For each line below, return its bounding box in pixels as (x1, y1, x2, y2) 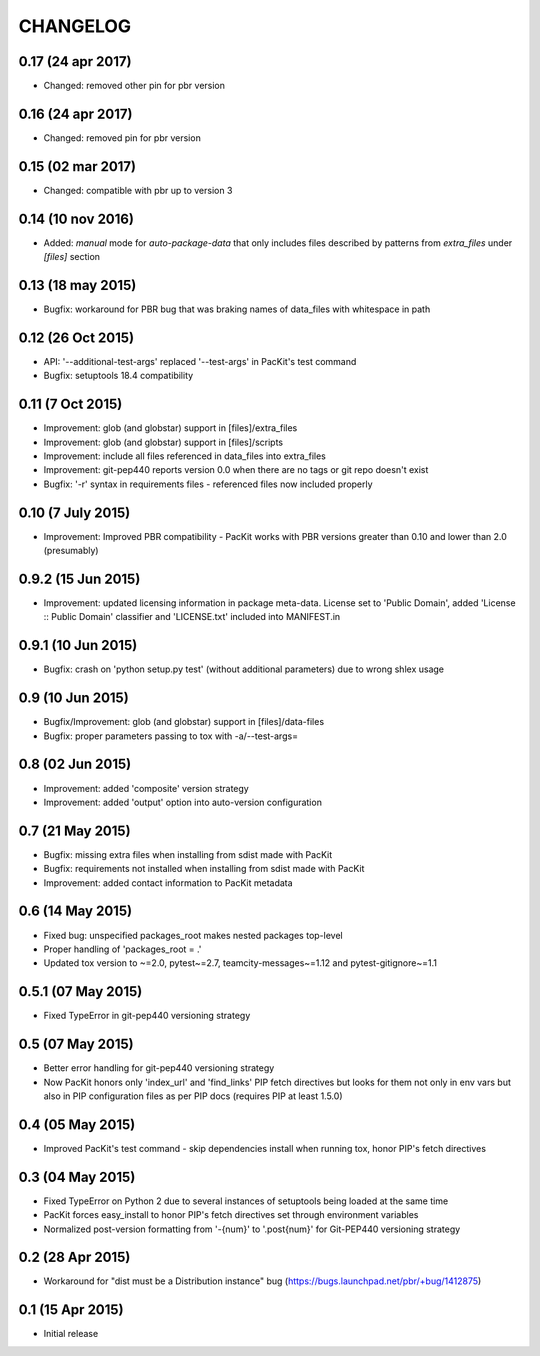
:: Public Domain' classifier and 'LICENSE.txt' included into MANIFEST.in (43, 611, 341, 623)
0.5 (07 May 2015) (18, 1036, 134, 1053)
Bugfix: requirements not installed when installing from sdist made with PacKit (43, 863, 365, 875)
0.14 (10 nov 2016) (18, 210, 135, 227)
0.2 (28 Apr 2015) (18, 1249, 131, 1266)
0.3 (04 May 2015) (18, 1168, 136, 1185)
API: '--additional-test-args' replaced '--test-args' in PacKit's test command (43, 355, 357, 367)
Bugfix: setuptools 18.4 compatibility (43, 370, 194, 382)
